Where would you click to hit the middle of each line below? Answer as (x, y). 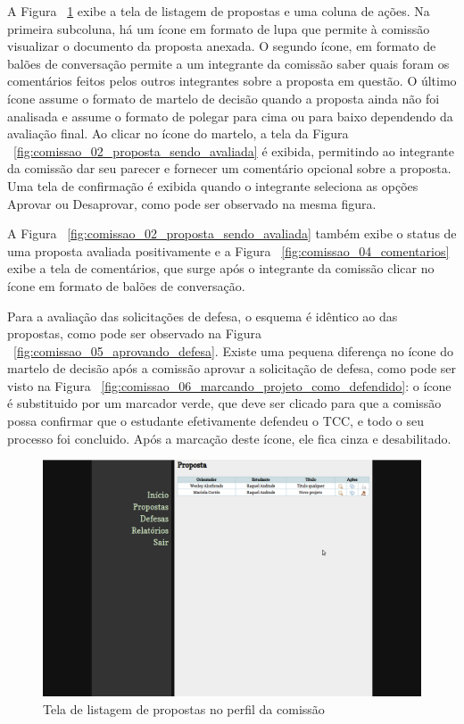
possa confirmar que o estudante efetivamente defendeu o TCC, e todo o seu (215, 421)
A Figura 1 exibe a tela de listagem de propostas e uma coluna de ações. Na (219, 11)
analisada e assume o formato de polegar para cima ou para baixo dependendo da (230, 116)
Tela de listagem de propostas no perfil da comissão (184, 708)
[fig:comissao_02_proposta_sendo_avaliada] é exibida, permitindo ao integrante (234, 150)
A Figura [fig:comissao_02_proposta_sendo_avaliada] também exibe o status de (232, 233)
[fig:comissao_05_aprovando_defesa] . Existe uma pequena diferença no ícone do (233, 350)
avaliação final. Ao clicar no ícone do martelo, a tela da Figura (178, 133)
